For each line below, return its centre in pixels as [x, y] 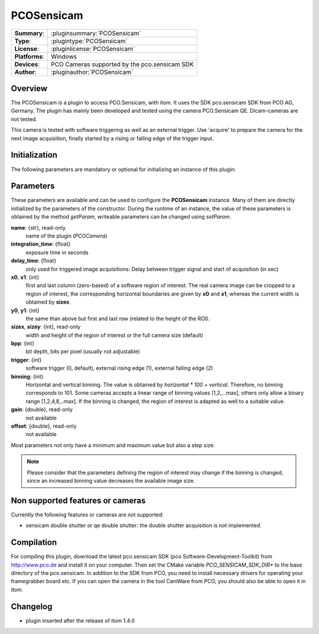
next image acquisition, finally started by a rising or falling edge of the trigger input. [112, 138]
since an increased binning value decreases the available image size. [111, 480]
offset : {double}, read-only [44, 426]
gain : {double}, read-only [42, 409]
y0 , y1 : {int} [25, 310]
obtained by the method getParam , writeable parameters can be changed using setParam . [121, 217]
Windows [64, 56]
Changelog [32, 607]
